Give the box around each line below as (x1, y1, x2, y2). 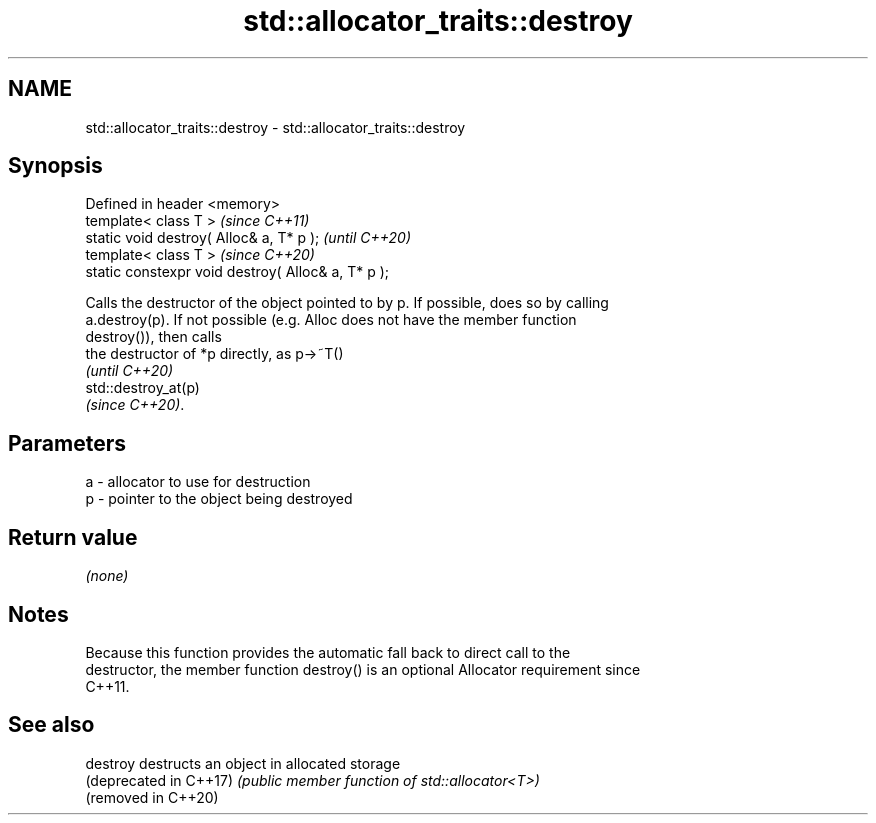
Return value (8, 524, 138, 550)
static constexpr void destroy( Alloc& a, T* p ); (85, 263, 390, 281)
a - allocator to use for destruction (85, 473, 311, 491)
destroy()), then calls (85, 328, 222, 346)
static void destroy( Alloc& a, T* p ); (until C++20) (85, 229, 411, 247)
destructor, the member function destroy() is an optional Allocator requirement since (85, 660, 641, 678)
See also (8, 712, 95, 738)
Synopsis (8, 153, 103, 179)
